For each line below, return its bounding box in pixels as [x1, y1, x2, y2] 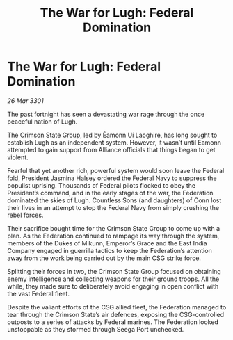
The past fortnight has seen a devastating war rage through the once [7, 110, 205, 118]
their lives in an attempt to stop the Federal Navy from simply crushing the [7, 203, 220, 211]
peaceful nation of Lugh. [7, 117, 78, 126]
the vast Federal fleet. [7, 289, 70, 298]
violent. [7, 153, 29, 161]
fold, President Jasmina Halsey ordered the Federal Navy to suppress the [7, 174, 217, 182]
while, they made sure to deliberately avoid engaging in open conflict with [7, 282, 219, 290]
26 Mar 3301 [7, 96, 44, 105]
